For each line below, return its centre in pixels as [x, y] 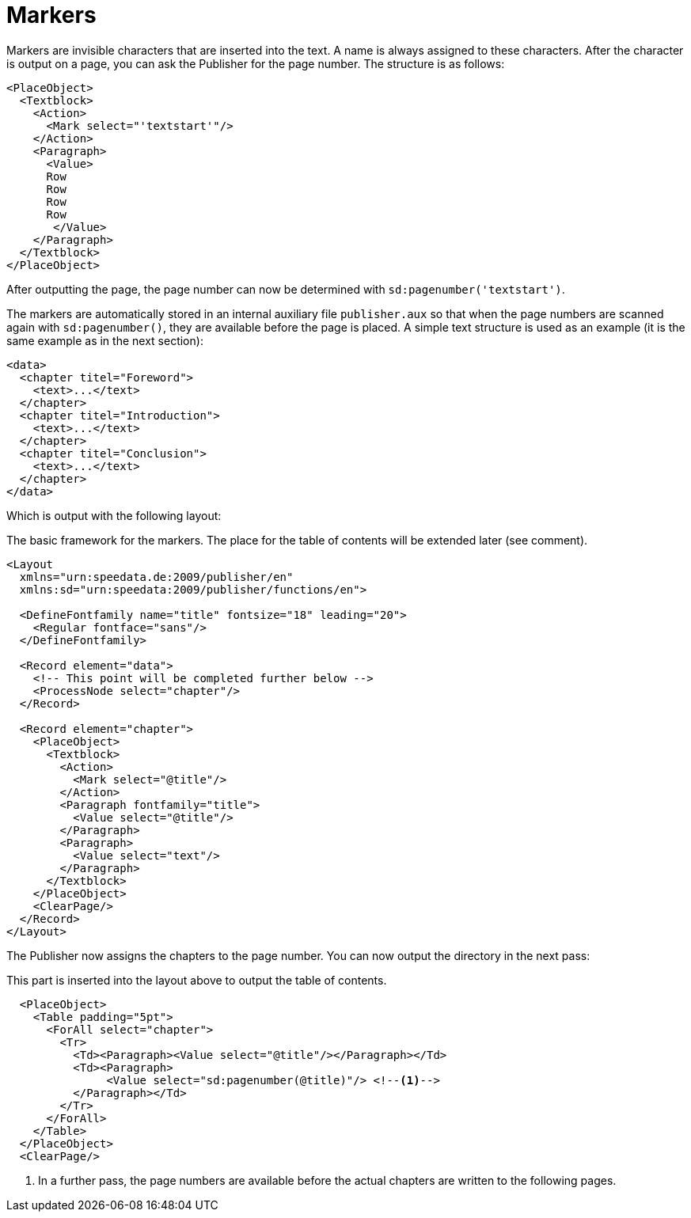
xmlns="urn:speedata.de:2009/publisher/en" [156, 577]
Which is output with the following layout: [114, 515]
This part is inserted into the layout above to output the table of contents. [197, 980]
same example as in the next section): [105, 340]
